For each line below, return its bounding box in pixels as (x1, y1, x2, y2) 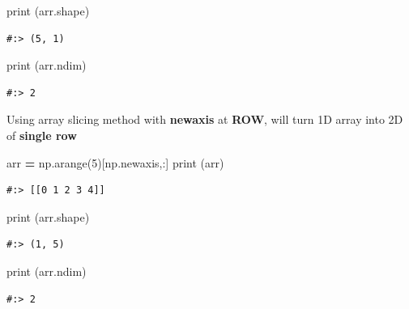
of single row (6, 126, 77, 143)
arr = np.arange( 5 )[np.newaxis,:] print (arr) (6, 154, 224, 171)
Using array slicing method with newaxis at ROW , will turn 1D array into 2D (6, 111, 403, 128)
